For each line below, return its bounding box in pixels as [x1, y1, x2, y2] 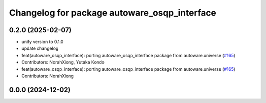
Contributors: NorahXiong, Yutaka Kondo [21, 59, 104, 65]
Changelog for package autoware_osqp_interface [9, 7, 216, 18]
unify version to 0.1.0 [21, 39, 64, 45]
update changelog [21, 45, 59, 51]
